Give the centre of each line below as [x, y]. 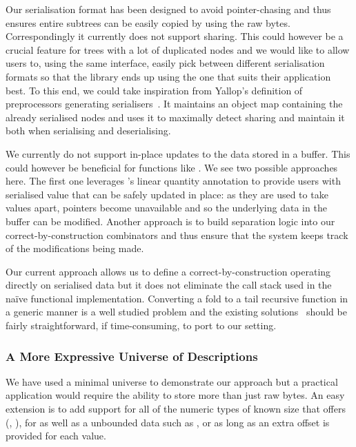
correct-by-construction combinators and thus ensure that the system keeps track [177, 235]
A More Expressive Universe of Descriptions [132, 356]
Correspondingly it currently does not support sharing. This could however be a [175, 36]
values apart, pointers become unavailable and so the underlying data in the [166, 208]
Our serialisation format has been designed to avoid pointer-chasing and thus [168, 9]
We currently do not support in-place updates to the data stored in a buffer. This [178, 153]
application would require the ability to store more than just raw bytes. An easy [175, 395]
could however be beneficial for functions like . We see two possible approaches [172, 167]
